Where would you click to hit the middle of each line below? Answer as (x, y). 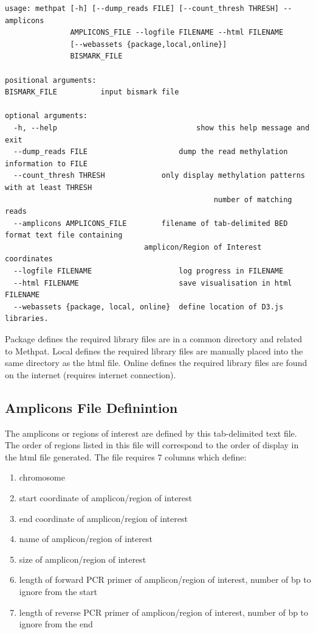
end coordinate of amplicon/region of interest (103, 518)
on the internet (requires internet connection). (91, 374)
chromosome (42, 477)
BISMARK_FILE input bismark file (92, 92)
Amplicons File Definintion (91, 407)
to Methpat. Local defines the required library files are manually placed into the (154, 350)
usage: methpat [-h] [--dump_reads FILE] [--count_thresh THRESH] (142, 9)
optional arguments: (46, 116)
